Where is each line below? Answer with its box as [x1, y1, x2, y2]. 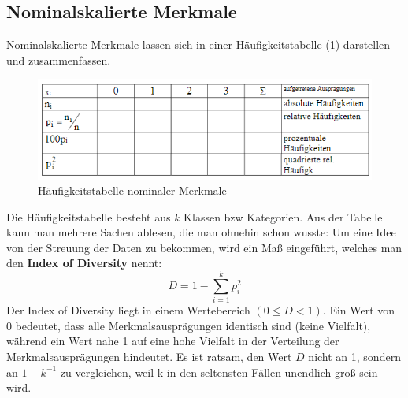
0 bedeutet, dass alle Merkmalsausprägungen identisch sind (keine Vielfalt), [6, 317, 371, 333]
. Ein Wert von [322, 302, 395, 318]
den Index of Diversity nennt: [6, 255, 162, 271]
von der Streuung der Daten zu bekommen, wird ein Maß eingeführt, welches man [6, 239, 402, 255]
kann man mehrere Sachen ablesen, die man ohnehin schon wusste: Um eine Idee [6, 224, 396, 240]
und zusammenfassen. [6, 51, 111, 68]
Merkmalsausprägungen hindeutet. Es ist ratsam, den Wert [6, 348, 292, 364]
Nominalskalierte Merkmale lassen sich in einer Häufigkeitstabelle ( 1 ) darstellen [6, 36, 391, 53]
